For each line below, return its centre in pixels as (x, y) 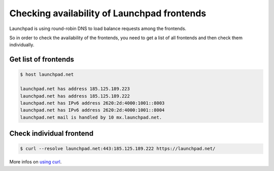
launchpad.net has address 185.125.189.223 (75, 89)
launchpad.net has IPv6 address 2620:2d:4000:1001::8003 (92, 103)
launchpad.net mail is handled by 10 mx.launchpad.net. (91, 117)
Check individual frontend (52, 134)
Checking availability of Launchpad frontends (108, 13)
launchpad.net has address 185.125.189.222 (75, 96)
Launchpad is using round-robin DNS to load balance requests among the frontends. (98, 28)
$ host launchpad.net (47, 75)
